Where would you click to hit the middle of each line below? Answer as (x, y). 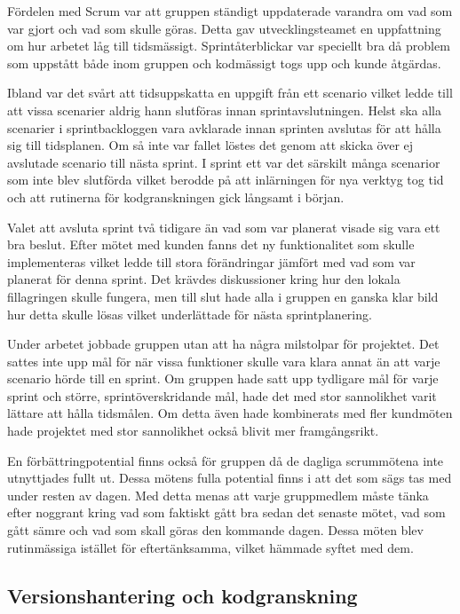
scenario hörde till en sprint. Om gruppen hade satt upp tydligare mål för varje (223, 378)
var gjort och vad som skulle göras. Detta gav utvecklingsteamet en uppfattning (224, 28)
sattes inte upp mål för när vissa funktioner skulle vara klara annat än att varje (224, 361)
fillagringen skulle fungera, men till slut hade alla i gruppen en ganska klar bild (223, 296)
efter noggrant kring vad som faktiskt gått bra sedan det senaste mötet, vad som (226, 512)
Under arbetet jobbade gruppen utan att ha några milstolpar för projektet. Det (223, 344)
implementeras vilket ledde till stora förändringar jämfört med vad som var (211, 261)
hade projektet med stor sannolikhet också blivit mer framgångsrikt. (193, 431)
